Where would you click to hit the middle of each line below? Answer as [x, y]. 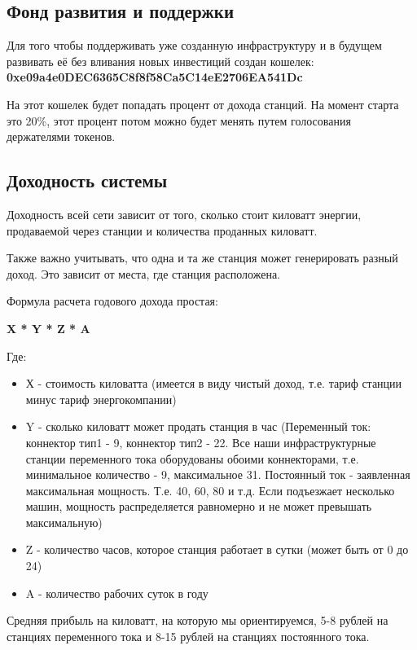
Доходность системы [87, 180]
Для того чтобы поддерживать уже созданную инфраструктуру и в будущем [194, 45]
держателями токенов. [61, 136]
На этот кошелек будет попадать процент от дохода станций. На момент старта [203, 104]
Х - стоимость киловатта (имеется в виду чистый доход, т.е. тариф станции [214, 383]
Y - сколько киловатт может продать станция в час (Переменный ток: [198, 426]
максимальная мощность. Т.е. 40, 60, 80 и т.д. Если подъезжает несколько [210, 490]
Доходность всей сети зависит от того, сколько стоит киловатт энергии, [184, 214]
